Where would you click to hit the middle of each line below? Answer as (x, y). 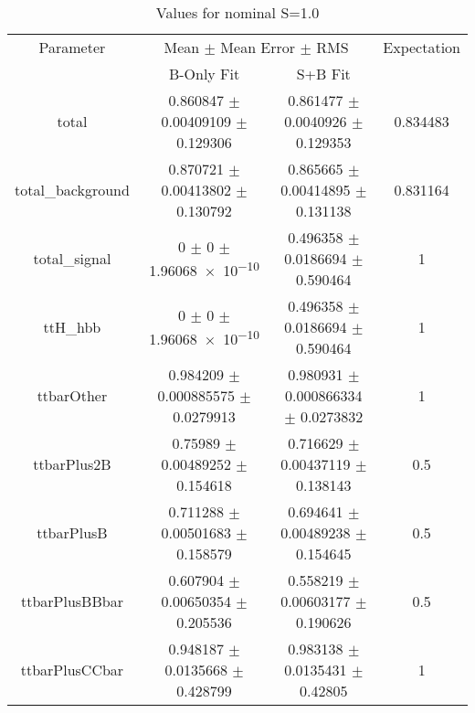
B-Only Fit (204, 74)
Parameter (72, 47)
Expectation (422, 47)
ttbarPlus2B (72, 464)
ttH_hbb (72, 327)
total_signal (72, 258)
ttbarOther (72, 395)
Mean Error (258, 47)
